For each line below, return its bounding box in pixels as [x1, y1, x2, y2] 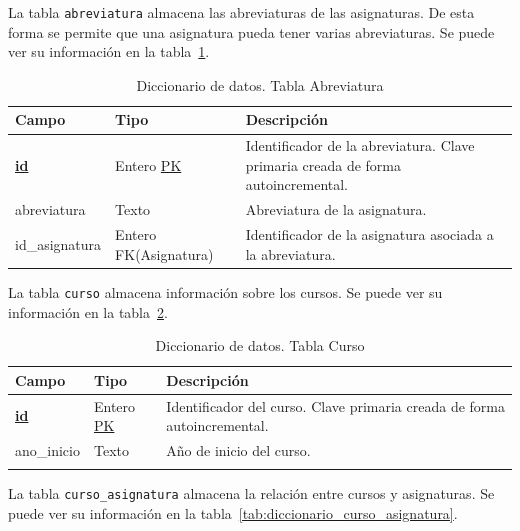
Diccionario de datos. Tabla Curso [155, 335, 365, 356]
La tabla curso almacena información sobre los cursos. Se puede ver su [8, 281, 443, 302]
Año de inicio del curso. [166, 439, 311, 460]
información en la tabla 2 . [8, 301, 168, 322]
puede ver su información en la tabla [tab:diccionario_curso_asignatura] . [8, 502, 458, 523]
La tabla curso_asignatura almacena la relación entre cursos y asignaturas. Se [8, 483, 495, 504]
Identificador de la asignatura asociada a [245, 224, 494, 245]
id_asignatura [15, 233, 102, 254]
